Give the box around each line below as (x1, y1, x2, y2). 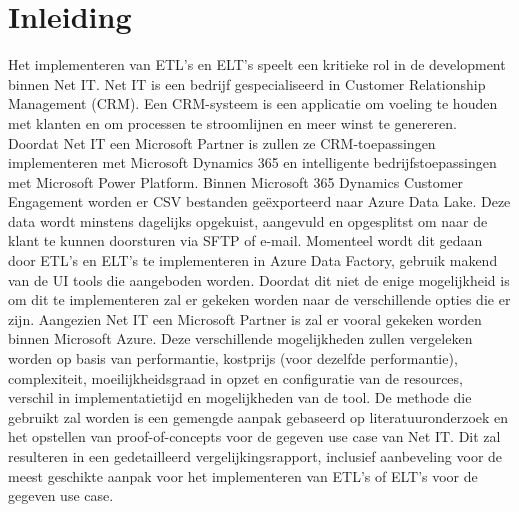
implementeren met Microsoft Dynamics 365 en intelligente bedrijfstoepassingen (8, 152, 497, 173)
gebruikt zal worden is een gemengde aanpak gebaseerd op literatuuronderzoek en (8, 406, 509, 427)
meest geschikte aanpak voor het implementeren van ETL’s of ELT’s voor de (8, 465, 478, 486)
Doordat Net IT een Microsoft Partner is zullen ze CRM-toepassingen (8, 132, 436, 153)
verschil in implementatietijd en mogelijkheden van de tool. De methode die (8, 387, 472, 408)
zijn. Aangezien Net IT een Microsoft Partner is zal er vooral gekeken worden (8, 308, 482, 329)
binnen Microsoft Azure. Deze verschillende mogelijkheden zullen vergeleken (8, 328, 473, 349)
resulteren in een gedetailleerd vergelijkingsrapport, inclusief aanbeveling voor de (8, 446, 503, 466)
